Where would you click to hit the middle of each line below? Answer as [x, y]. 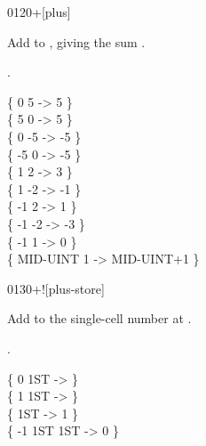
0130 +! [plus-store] [56, 288]
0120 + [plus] [39, 12]
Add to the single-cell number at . [99, 318]
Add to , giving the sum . [76, 41]
